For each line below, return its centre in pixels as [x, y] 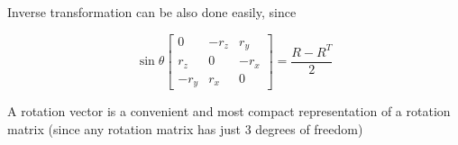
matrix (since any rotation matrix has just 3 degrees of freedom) [185, 128]
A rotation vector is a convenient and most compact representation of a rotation [229, 111]
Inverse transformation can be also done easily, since [152, 12]
